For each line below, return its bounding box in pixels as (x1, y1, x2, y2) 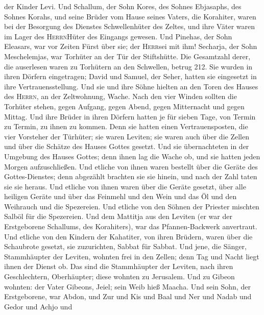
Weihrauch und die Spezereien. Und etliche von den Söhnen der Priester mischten (4, 201, 259, 211)
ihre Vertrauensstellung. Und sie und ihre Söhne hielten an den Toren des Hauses (4, 81, 258, 91)
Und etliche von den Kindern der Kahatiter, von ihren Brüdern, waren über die (4, 231, 253, 241)
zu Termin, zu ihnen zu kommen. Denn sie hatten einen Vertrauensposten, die (4, 121, 248, 132)
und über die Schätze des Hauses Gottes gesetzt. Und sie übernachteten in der (4, 141, 249, 152)
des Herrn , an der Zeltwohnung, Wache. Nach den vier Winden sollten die (4, 91, 237, 102)
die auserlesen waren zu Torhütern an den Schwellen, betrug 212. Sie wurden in (4, 61, 253, 71)
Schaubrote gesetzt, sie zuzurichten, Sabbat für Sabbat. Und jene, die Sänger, (4, 241, 247, 252)
